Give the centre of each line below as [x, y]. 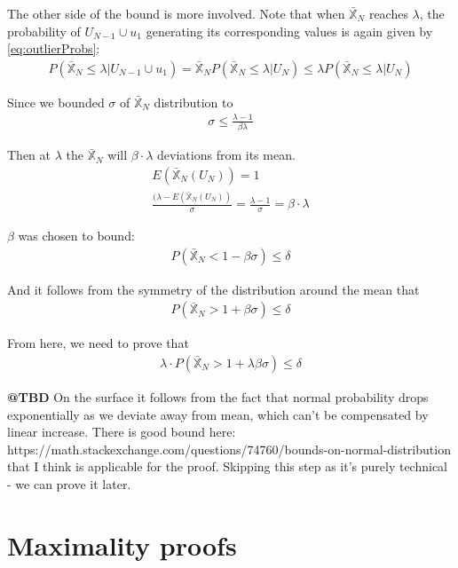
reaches [388, 13]
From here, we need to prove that [98, 343]
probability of [44, 31]
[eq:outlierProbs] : [54, 48]
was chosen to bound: [76, 236]
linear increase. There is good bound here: [122, 432]
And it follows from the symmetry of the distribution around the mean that [213, 289]
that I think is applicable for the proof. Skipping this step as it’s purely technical [228, 466]
